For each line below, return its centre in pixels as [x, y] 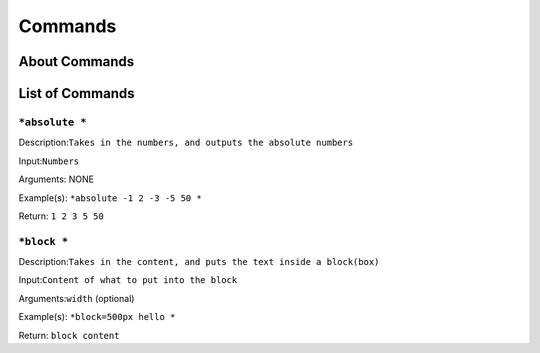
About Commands [76, 61]
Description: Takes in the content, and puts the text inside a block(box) [199, 262]
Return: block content [69, 335]
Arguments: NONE [56, 179]
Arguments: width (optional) [76, 298]
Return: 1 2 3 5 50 [61, 216]
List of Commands [76, 93]
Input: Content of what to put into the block [128, 280]
